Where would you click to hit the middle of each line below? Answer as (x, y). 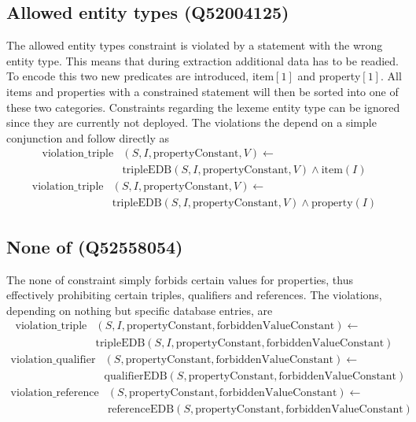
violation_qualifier (53, 359)
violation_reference (55, 392)
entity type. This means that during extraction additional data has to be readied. (202, 60)
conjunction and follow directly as (88, 137)
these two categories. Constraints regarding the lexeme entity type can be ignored (203, 107)
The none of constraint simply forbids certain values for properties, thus (180, 279)
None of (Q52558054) (95, 246)
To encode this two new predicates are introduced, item (140, 76)
